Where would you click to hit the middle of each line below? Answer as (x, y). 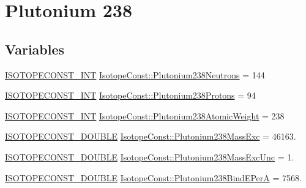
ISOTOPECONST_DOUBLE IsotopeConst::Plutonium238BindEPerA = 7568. (153, 177)
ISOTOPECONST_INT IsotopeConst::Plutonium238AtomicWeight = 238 (145, 115)
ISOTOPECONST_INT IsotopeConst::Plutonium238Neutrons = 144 (135, 74)
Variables (35, 49)
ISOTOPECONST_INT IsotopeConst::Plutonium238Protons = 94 (130, 95)
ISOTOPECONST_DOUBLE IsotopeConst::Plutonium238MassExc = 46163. (151, 136)
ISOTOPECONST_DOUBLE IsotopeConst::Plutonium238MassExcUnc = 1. (150, 156)
